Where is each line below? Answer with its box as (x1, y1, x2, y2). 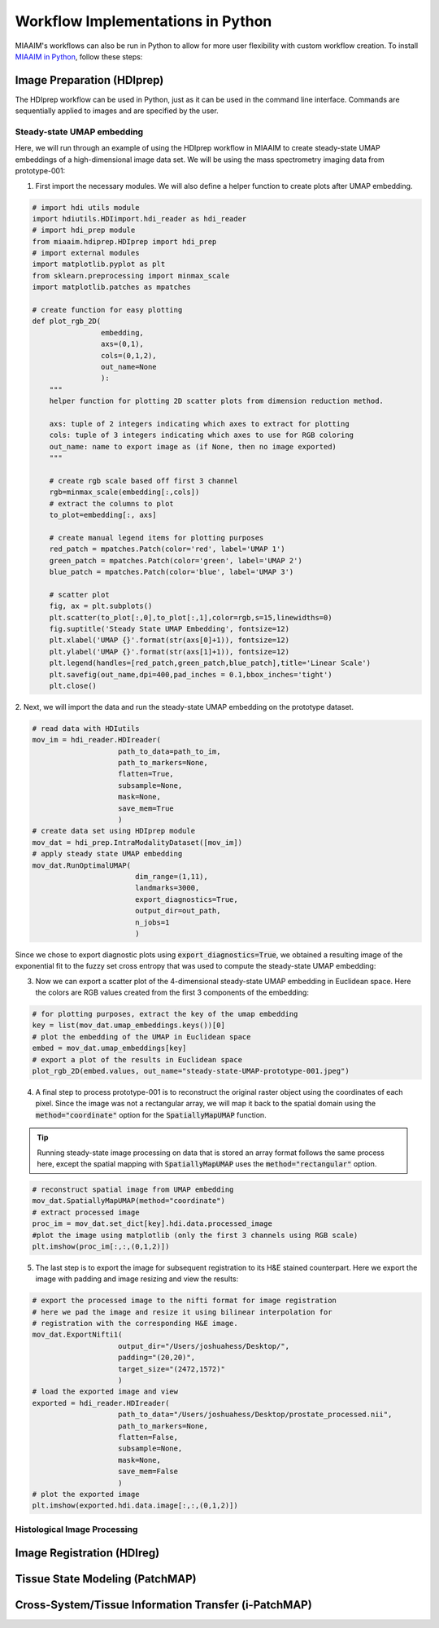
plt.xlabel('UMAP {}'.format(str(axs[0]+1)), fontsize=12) (49, 636, 290, 645)
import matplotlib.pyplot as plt (32, 260, 166, 269)
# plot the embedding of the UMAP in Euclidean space (32, 1032, 251, 1041)
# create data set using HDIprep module (32, 826, 195, 836)
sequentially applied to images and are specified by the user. (15, 106, 219, 116)
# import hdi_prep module (32, 225, 136, 235)
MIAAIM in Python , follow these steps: (15, 51, 143, 61)
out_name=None (100, 362, 158, 371)
